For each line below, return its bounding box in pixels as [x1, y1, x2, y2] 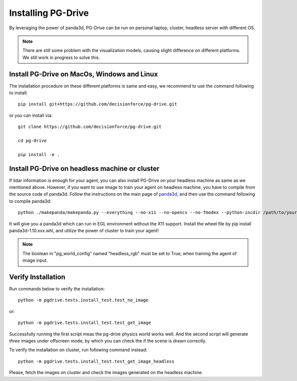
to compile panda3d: [9, 198, 51, 204]
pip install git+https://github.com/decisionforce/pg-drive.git [18, 102, 178, 107]
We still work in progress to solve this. [22, 54, 100, 60]
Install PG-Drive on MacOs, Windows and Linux [9, 70, 158, 78]
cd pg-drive [18, 138, 47, 143]
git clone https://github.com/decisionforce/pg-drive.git [18, 124, 162, 130]
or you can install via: [9, 112, 53, 118]
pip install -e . [18, 152, 60, 157]
